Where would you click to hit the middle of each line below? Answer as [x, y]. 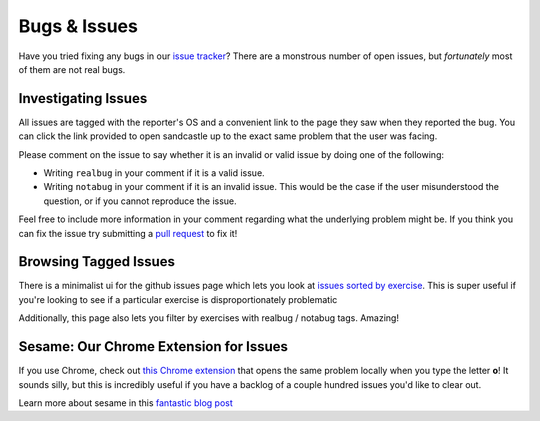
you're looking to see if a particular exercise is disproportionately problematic [178, 299]
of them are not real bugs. [72, 69]
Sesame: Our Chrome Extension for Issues [153, 346]
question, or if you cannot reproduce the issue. [140, 201]
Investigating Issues [83, 98]
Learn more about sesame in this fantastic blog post [126, 402]
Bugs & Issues [78, 26]
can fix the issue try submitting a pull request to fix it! [128, 233]
